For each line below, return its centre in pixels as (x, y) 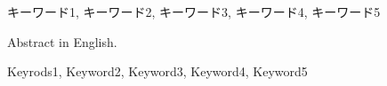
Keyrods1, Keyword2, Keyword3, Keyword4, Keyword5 (157, 71)
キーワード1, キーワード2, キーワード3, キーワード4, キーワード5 (194, 12)
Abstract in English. (62, 41)
